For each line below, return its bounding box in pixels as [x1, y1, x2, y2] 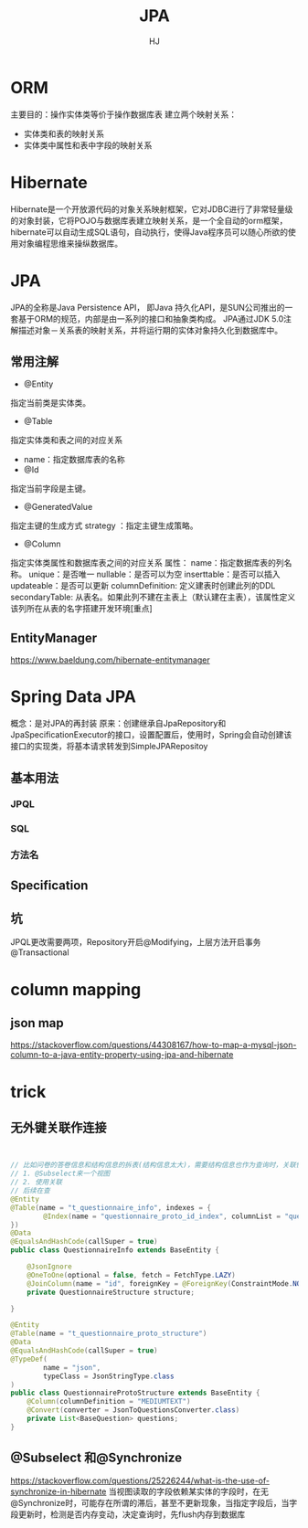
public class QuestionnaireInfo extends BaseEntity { [10, 1246, 220, 1255]
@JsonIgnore [27, 1262, 72, 1271]
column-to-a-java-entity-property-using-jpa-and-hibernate [10, 1049, 234, 1060]
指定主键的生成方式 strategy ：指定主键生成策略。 [10, 520, 199, 531]
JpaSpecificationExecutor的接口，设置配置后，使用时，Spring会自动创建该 [10, 729, 292, 740]
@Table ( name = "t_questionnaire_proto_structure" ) [10, 1329, 207, 1339]
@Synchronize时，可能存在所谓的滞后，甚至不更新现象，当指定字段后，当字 [10, 1497, 298, 1508]
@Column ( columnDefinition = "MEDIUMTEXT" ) [27, 1397, 191, 1406]
